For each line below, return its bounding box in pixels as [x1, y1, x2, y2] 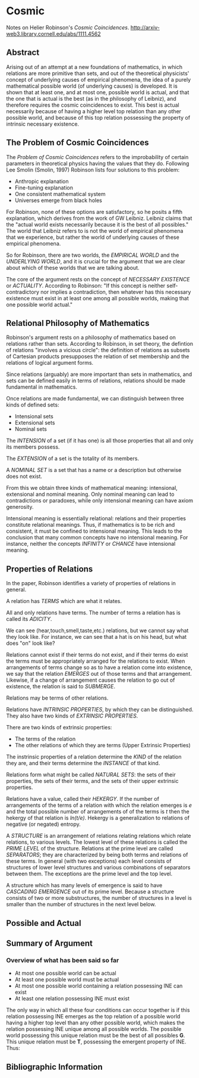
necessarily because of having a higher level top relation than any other [6, 107, 182, 114]
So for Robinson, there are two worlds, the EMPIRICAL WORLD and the [6, 251, 179, 259]
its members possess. [6, 443, 60, 451]
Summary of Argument [6, 938, 93, 948]
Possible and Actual [6, 918, 81, 928]
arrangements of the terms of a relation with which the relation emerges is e [6, 801, 192, 809]
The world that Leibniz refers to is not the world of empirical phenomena [6, 227, 184, 234]
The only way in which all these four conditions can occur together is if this [6, 1006, 190, 1014]
